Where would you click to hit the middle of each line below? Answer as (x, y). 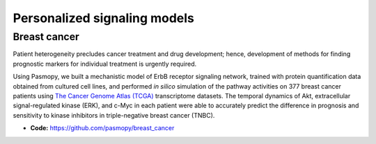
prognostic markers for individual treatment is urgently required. (105, 64)
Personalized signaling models (104, 18)
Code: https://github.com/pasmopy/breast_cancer (102, 128)
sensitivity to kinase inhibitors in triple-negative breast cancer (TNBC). (114, 115)
